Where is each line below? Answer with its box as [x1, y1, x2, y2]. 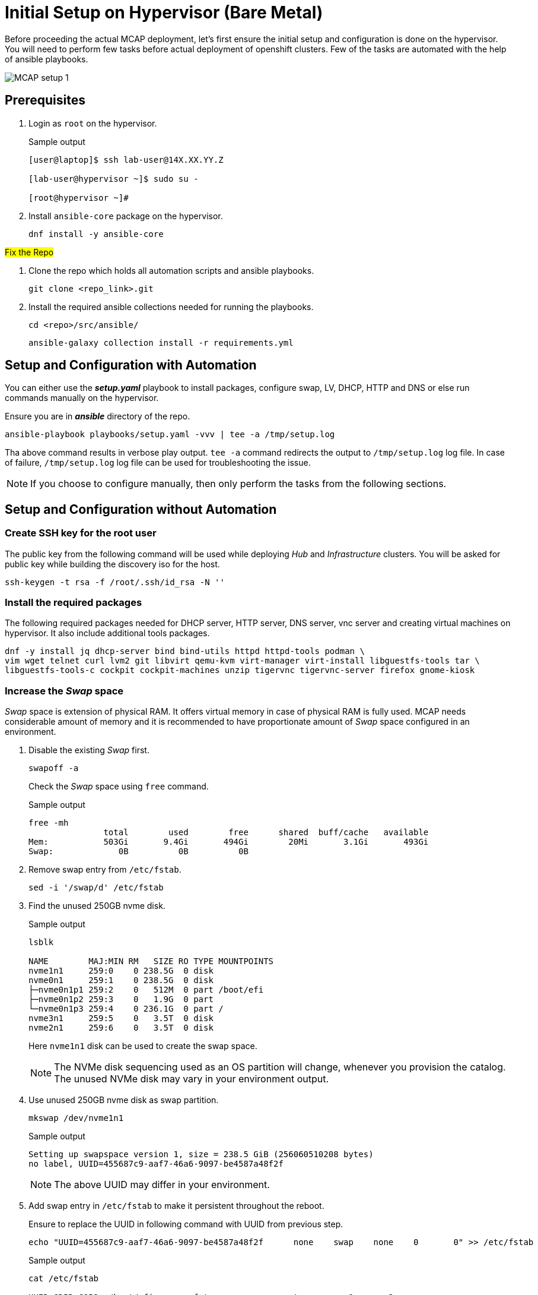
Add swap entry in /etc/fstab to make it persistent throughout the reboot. [28, 1201, 324, 1211]
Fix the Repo [5, 247, 54, 257]
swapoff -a [28, 763, 79, 773]
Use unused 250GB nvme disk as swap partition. [28, 1095, 219, 1106]
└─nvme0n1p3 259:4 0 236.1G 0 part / [28, 1004, 224, 1014]
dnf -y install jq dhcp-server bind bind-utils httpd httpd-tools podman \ [5, 646, 365, 656]
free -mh [28, 818, 69, 828]
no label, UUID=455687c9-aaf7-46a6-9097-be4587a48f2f [28, 1159, 284, 1169]
